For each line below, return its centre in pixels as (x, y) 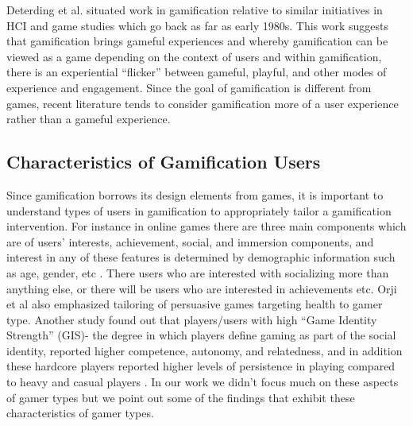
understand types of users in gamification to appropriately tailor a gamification (199, 210)
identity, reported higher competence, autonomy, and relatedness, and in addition (205, 350)
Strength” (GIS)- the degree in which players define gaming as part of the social (201, 335)
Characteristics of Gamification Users (164, 162)
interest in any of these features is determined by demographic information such (201, 257)
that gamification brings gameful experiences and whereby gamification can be (197, 41)
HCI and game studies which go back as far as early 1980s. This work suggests (198, 25)
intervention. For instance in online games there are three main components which (206, 226)
